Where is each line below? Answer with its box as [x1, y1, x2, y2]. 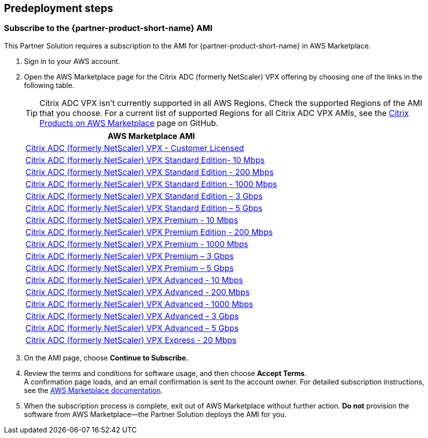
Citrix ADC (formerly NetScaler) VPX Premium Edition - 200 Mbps [25, 226, 273, 237]
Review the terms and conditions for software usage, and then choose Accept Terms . [24, 368, 307, 377]
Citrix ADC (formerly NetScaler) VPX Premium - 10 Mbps [25, 214, 238, 225]
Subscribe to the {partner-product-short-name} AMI [4, 23, 212, 33]
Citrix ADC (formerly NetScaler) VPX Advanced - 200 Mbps [25, 286, 250, 297]
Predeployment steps [4, 2, 113, 14]
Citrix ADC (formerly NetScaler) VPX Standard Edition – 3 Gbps [25, 190, 263, 201]
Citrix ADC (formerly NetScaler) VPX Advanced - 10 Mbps [25, 274, 243, 285]
